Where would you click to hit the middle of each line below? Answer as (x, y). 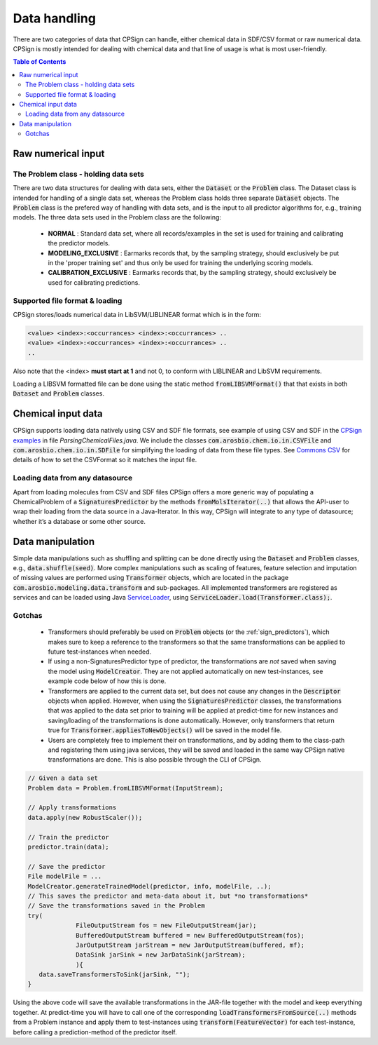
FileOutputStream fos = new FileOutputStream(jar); (166, 925)
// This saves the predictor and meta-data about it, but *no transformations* (168, 896)
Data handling (54, 18)
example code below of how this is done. (107, 681)
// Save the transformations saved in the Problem (117, 906)
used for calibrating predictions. (94, 282)
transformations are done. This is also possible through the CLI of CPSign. (155, 760)
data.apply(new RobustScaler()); (85, 817)
